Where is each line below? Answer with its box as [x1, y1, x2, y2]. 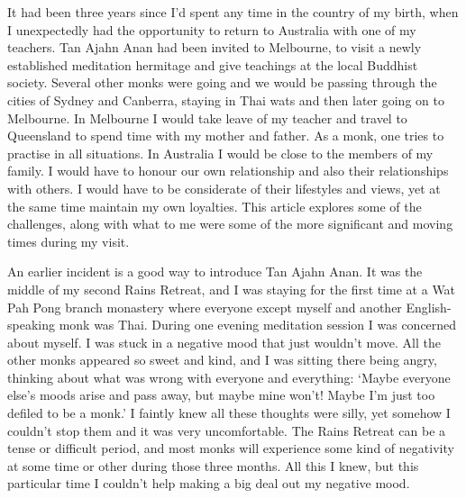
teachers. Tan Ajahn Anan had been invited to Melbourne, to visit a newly [7, 38, 422, 57]
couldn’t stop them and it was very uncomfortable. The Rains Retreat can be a [7, 421, 446, 439]
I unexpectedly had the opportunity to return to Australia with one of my [7, 20, 416, 39]
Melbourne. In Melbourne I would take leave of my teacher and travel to [7, 108, 407, 127]
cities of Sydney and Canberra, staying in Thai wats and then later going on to [7, 90, 444, 109]
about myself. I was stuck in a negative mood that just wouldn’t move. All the [7, 332, 441, 351]
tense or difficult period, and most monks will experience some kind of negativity [7, 439, 454, 457]
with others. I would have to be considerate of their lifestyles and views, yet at [7, 178, 441, 197]
